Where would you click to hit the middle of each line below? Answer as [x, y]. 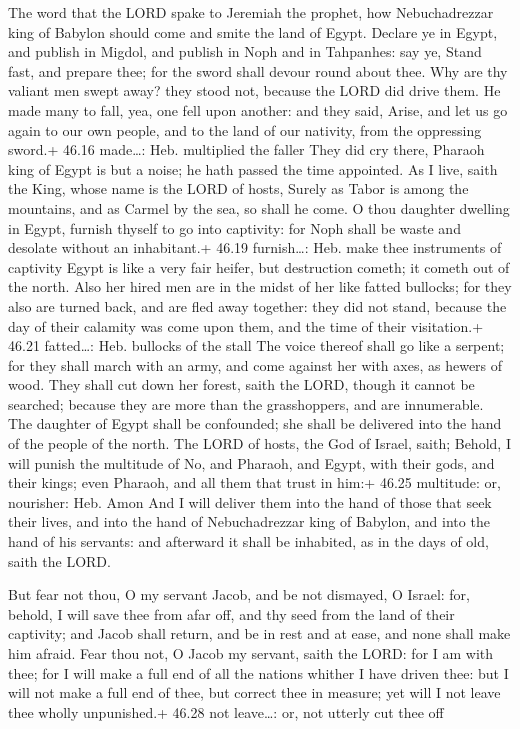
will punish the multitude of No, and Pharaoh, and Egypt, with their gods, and [251, 462]
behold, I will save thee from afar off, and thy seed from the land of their [231, 613]
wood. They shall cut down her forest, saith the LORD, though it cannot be [241, 384]
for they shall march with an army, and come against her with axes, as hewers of [255, 364]
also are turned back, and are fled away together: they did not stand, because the [257, 305]
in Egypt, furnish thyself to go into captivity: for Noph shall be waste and [234, 227]
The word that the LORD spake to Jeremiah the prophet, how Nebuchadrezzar [251, 12]
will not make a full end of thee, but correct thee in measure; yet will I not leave [254, 692]
